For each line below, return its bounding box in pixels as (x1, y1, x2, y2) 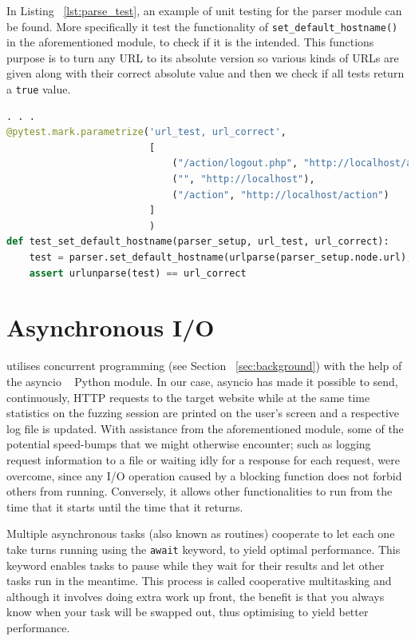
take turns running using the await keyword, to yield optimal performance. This (6, 540, 401, 557)
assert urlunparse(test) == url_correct (29, 267, 247, 279)
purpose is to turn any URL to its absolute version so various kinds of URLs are (6, 49, 399, 66)
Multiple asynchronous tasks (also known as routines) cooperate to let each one (6, 525, 395, 542)
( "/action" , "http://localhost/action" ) (172, 189, 389, 201)
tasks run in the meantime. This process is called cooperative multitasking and (6, 572, 392, 589)
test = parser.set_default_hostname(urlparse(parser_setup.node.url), (29, 252, 413, 264)
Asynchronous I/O (6, 311, 215, 344)
